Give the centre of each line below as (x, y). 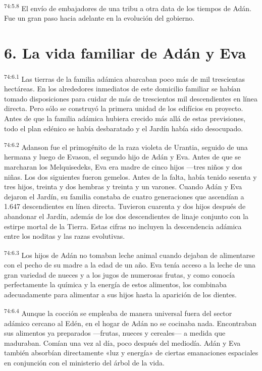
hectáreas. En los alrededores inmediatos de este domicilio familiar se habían (122, 89)
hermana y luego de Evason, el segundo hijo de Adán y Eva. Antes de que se (122, 157)
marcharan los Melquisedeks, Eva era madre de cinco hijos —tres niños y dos (123, 167)
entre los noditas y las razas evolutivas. (65, 236)
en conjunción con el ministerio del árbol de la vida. (84, 363)
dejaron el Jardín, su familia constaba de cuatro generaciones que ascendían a (124, 196)
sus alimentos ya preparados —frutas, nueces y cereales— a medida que (115, 333)
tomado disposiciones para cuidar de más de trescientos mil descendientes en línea (131, 98)
